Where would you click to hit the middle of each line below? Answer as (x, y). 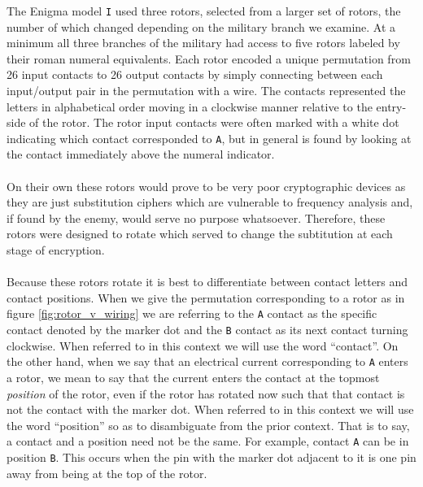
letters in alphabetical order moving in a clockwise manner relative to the (190, 106)
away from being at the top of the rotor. (107, 473)
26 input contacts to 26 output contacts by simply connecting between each (195, 74)
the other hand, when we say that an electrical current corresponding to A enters (207, 361)
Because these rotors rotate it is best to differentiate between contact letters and (207, 282)
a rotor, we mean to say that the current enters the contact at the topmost (193, 377)
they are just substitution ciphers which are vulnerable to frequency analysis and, (210, 202)
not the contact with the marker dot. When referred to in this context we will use (210, 409)
